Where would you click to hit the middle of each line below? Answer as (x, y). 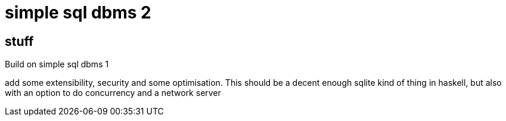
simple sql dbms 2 (78, 13)
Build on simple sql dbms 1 (57, 64)
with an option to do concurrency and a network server (113, 93)
